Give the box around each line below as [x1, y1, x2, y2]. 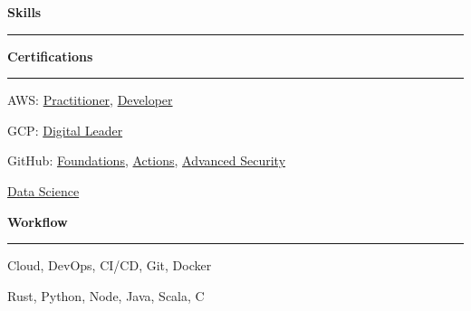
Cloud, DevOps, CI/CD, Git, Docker [7, 256, 212, 275]
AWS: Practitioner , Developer [7, 90, 173, 109]
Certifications [7, 46, 93, 65]
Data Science [7, 181, 80, 200]
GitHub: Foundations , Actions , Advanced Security [7, 151, 286, 170]
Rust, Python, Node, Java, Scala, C [7, 286, 205, 305]
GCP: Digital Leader [7, 120, 123, 139]
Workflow [7, 212, 68, 231]
